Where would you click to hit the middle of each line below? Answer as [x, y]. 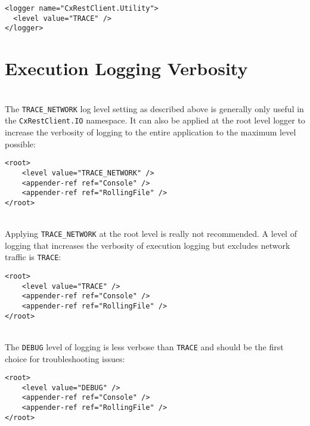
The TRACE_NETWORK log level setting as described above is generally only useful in [154, 108]
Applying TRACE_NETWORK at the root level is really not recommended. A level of [151, 234]
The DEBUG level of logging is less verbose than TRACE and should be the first [144, 346]
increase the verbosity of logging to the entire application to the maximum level [151, 132]
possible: [20, 143]
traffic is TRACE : [33, 257]
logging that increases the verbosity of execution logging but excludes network [148, 245]
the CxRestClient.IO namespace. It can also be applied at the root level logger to [155, 120]
